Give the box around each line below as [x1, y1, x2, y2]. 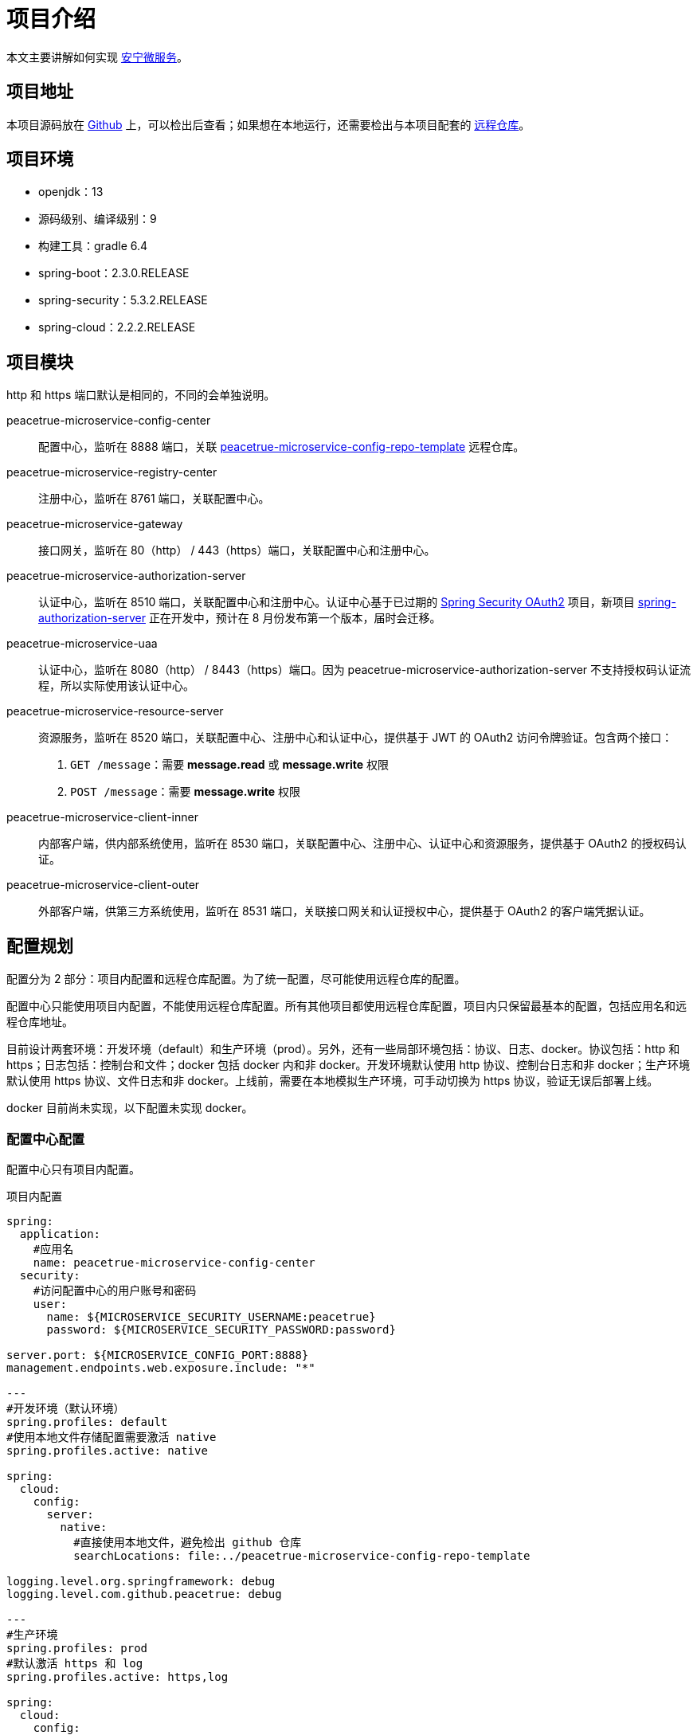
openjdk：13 [38, 185, 104, 199]
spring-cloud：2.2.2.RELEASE [38, 320, 196, 335]
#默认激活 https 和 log [6, 1656, 143, 1670]
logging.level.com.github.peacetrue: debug [6, 1587, 282, 1600]
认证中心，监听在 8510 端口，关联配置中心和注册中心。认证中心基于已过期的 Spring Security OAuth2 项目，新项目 [38, 595, 635, 609]
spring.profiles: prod [6, 1641, 148, 1655]
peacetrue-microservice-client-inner [6, 810, 198, 824]
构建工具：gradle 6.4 [38, 239, 148, 253]
